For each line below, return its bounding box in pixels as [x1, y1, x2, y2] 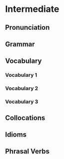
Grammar [5, 40, 35, 48]
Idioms [5, 130, 27, 139]
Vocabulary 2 [5, 85, 38, 92]
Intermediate [5, 3, 60, 15]
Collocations [5, 113, 46, 122]
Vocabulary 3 [5, 98, 39, 105]
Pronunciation [5, 23, 50, 32]
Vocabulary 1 [5, 72, 37, 79]
